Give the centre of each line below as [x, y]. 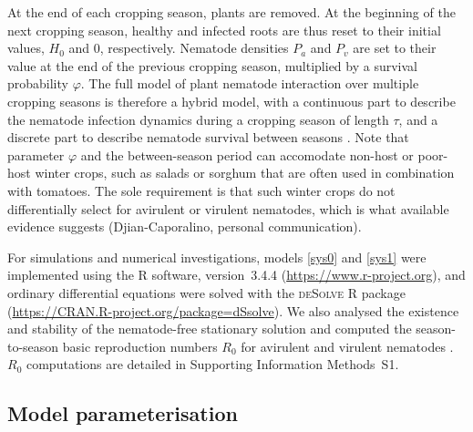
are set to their [395, 48]
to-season [33, 346]
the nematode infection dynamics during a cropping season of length [198, 119]
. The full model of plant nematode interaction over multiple [250, 83]
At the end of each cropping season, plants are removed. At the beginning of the [231, 12]
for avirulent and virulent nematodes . [347, 346]
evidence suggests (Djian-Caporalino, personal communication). [185, 226]
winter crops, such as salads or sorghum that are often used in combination [245, 173]
